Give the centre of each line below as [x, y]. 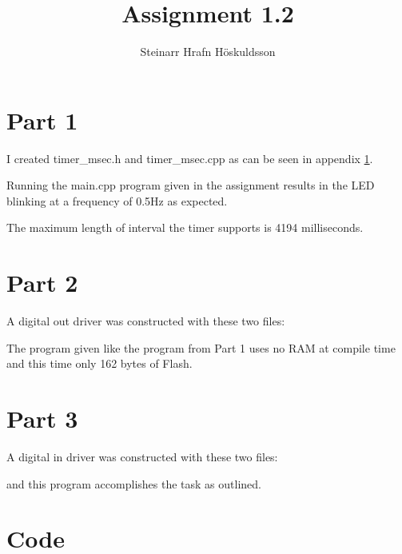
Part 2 [42, 283]
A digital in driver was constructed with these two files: [142, 457]
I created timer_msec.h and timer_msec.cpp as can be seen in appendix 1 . [190, 158]
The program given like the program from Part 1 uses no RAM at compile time [201, 347]
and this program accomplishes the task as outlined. [134, 483]
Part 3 [42, 418]
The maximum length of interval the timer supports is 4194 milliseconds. [185, 227]
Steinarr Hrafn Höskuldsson [208, 52]
